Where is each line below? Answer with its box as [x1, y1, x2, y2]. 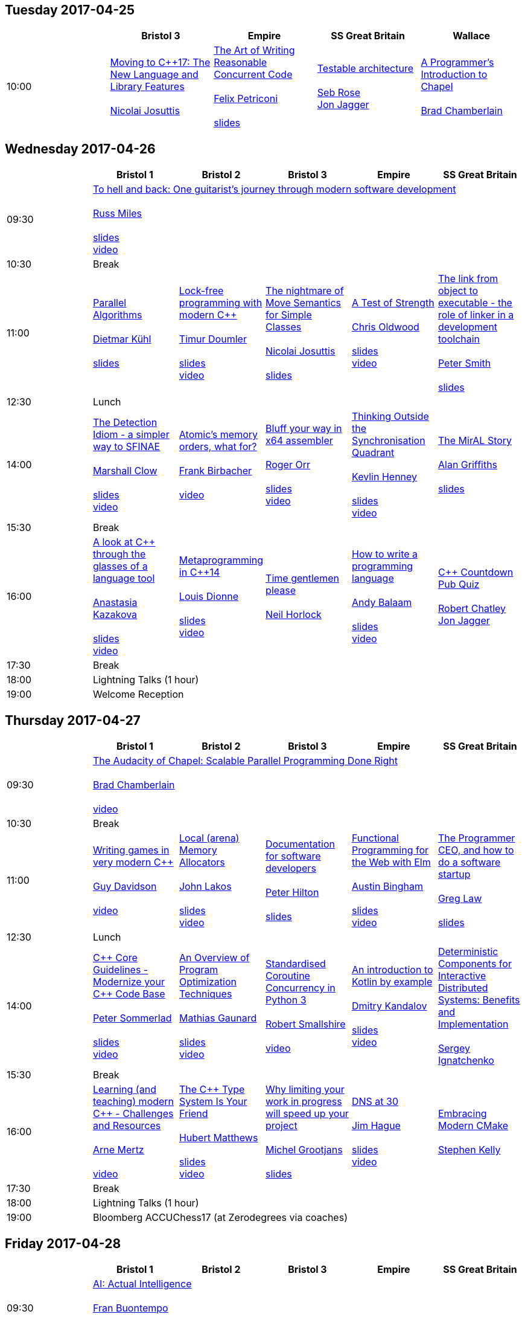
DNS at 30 [351, 1095, 398, 1108]
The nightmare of [266, 285, 344, 297]
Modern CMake [437, 1119, 509, 1132]
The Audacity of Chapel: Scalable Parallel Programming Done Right [92, 755, 398, 767]
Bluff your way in [266, 422, 342, 435]
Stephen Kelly [437, 1144, 501, 1156]
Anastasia [92, 596, 138, 609]
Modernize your [92, 976, 165, 988]
